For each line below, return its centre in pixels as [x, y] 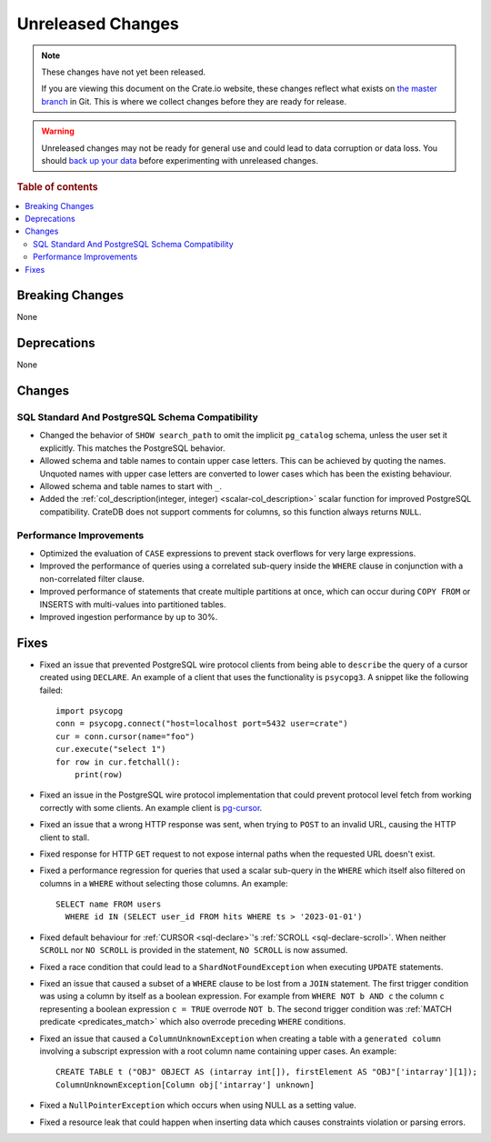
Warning [58, 131]
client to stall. [65, 837]
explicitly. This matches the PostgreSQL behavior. [132, 448]
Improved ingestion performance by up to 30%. [129, 616]
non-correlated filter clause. [92, 578]
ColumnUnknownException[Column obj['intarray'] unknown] [185, 1085]
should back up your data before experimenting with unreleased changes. [180, 160]
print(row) [99, 774]
